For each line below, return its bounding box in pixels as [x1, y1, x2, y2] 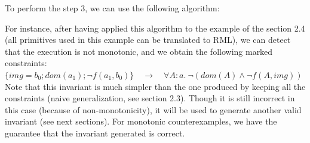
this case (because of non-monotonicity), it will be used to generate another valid [5, 103, 302, 116]
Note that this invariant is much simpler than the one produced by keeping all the [5, 80, 306, 92]
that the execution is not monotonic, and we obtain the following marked [5, 45, 273, 57]
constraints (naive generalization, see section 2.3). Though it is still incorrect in [5, 92, 295, 104]
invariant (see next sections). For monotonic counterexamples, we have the [5, 115, 277, 128]
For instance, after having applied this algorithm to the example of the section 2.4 [5, 21, 305, 34]
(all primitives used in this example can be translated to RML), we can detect [5, 33, 291, 46]
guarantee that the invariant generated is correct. [5, 126, 185, 139]
